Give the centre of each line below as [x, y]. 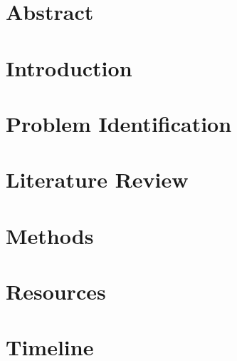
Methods [50, 235]
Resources [56, 291]
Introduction [69, 67]
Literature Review [97, 179]
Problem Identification [119, 123]
